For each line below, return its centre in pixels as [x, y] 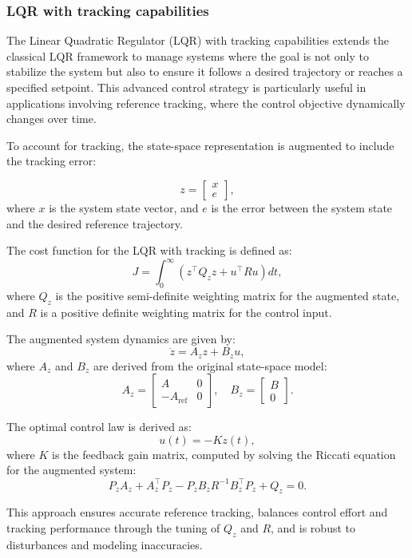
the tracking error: [51, 161]
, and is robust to [313, 527]
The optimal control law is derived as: [99, 427]
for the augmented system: [71, 470]
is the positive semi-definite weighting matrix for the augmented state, [228, 296]
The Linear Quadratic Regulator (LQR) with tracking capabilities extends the [198, 40]
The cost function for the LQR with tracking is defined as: [149, 250]
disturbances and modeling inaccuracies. [105, 544]
